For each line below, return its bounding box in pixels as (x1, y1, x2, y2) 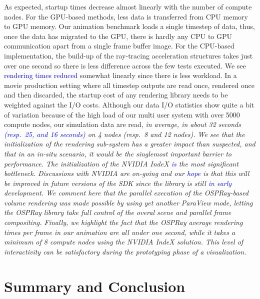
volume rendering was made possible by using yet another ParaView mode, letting (4, 197, 253, 207)
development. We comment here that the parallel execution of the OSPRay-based (4, 187, 248, 198)
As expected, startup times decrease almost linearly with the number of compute (4, 1, 252, 11)
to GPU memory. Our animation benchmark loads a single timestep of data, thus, (4, 21, 255, 31)
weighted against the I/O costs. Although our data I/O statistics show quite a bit (4, 99, 254, 109)
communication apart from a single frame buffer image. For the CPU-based (4, 40, 234, 51)
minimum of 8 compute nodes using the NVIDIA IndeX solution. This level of (4, 236, 243, 247)
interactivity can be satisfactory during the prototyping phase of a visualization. (4, 246, 246, 256)
